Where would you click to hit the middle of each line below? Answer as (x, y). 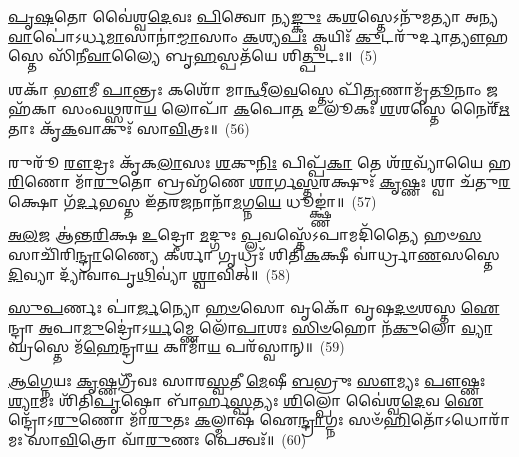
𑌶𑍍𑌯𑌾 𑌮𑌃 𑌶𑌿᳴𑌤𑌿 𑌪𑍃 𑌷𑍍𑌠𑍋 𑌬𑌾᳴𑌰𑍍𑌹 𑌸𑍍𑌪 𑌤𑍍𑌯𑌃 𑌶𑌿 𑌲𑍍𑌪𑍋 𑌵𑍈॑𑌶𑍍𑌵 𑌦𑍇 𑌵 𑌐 (246, 399)
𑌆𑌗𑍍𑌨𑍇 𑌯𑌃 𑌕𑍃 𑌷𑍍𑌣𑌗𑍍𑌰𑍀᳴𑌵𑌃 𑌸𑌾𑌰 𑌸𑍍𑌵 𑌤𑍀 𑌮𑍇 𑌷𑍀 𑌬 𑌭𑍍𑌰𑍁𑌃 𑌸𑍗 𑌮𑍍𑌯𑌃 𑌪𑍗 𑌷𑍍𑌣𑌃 (247, 379)
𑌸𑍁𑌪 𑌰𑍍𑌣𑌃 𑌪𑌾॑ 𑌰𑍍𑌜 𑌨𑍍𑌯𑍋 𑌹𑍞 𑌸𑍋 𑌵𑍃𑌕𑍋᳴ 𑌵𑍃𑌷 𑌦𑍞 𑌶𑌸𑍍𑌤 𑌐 (254, 307)
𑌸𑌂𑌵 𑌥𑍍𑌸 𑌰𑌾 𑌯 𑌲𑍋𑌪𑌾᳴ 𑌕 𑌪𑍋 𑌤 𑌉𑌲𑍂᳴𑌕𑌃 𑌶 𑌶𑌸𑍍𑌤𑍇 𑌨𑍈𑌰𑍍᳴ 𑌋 (285, 108)
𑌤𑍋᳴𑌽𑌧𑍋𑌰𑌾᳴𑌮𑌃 (460, 419)
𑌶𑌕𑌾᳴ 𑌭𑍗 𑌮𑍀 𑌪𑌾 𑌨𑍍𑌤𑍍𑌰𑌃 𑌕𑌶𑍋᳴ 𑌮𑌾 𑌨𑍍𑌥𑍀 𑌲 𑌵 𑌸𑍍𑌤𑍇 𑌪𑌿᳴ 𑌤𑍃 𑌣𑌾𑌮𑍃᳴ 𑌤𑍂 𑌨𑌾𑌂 (245, 88)
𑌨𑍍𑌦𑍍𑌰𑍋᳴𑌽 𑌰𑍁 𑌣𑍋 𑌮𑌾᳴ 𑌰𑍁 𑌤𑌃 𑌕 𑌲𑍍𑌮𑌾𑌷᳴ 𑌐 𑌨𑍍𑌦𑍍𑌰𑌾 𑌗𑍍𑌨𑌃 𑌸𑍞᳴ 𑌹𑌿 (209, 419)
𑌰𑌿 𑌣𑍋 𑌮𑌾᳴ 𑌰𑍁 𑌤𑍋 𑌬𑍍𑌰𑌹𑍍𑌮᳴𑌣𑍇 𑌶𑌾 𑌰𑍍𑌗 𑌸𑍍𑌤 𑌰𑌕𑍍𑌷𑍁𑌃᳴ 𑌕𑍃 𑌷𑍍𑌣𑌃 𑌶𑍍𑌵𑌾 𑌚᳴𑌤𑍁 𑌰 (259, 181)
